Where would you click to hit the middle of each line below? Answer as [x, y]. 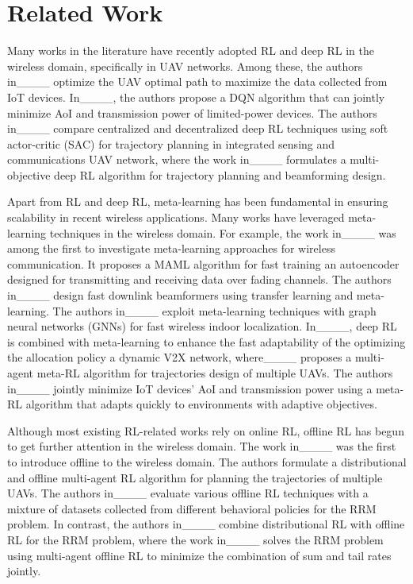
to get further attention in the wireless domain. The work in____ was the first [202, 446]
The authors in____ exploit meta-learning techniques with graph [214, 310]
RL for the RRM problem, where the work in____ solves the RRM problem [195, 539]
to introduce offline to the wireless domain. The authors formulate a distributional [207, 461]
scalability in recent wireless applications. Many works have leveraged [176, 217]
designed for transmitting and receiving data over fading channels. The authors [199, 279]
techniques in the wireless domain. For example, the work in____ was [223, 232]
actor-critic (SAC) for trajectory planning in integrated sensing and [171, 143]
